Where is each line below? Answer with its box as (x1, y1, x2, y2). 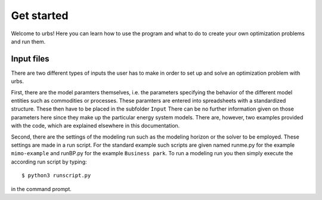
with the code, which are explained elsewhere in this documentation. (11, 122, 180, 130)
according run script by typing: (11, 158, 87, 165)
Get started (11, 9, 69, 22)
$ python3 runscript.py (21, 172, 91, 179)
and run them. (11, 38, 46, 45)
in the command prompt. (11, 185, 72, 192)
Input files (11, 54, 50, 64)
